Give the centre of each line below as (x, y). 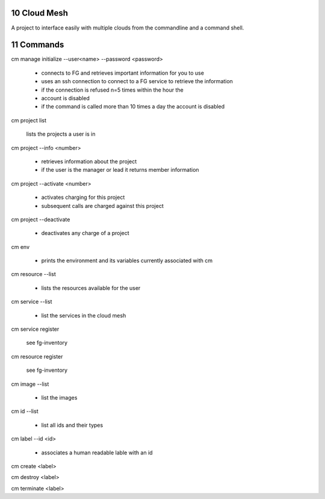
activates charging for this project (83, 197)
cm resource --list (34, 274)
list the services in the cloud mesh (84, 315)
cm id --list (25, 411)
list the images (59, 397)
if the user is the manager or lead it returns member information (120, 170)
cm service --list (32, 302)
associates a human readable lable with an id (97, 453)
